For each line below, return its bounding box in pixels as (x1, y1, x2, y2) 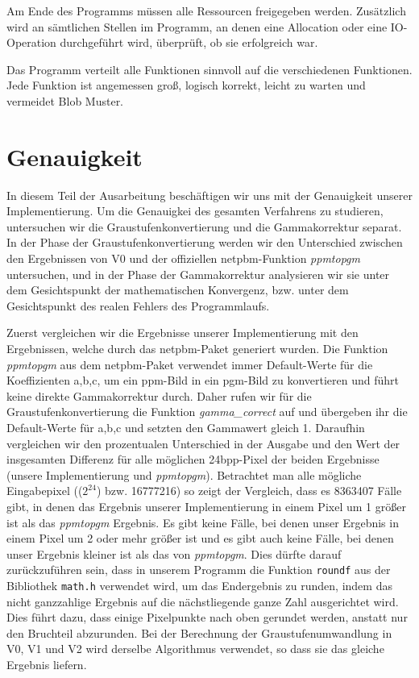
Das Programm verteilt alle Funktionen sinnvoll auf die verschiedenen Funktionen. (6, 60, 413, 77)
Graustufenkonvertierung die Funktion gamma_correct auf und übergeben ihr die (6, 403, 408, 420)
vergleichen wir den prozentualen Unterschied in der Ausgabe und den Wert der (6, 435, 400, 451)
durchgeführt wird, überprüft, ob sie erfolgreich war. (60, 34, 318, 51)
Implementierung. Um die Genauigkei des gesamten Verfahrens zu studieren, (6, 202, 384, 219)
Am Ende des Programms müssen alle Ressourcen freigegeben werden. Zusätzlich (6, 2, 406, 19)
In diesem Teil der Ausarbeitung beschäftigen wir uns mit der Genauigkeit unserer (6, 186, 413, 203)
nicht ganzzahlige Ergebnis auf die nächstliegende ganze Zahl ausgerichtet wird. (6, 593, 399, 609)
